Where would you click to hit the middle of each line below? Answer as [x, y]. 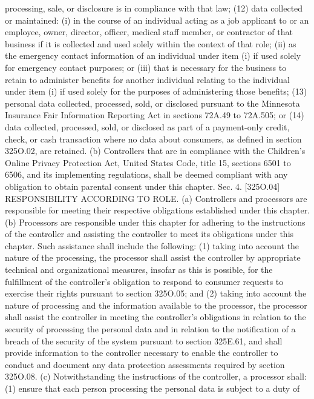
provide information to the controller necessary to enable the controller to [142, 353]
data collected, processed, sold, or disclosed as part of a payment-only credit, [147, 126]
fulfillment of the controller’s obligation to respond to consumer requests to [144, 281]
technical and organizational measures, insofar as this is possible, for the [139, 270]
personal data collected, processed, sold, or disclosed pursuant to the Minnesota [152, 103]
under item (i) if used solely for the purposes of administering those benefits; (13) [156, 91]
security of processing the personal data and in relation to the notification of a [150, 329]
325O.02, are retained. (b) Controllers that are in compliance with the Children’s [155, 151]
